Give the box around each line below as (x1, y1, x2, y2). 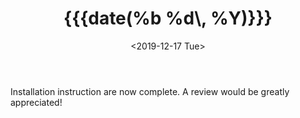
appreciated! (10, 96, 63, 108)
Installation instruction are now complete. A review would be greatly (10, 85, 290, 97)
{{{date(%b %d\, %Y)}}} (63, 7, 273, 30)
